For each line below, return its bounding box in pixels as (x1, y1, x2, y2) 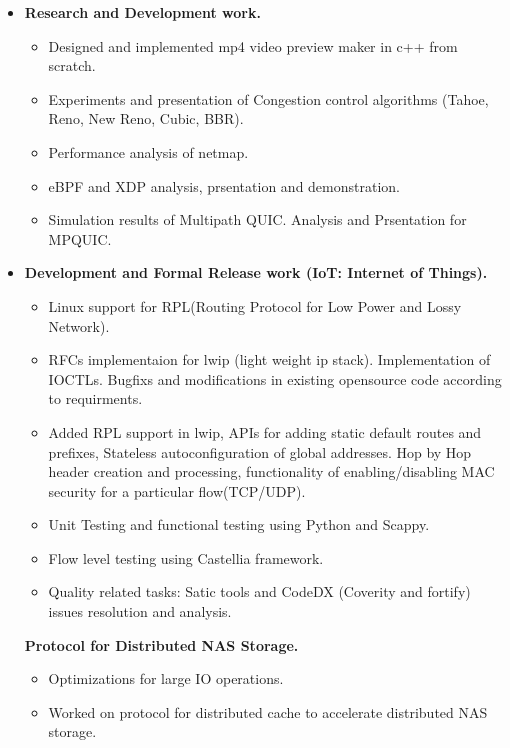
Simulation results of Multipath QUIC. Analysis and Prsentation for (48, 209, 467, 230)
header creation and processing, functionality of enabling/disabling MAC (48, 461, 495, 482)
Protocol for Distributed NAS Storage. (24, 634, 299, 655)
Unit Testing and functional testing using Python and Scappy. (48, 514, 430, 535)
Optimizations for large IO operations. (48, 668, 284, 689)
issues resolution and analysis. (48, 601, 232, 622)
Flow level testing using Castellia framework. (48, 547, 324, 568)
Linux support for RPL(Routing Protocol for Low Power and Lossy (48, 295, 462, 316)
